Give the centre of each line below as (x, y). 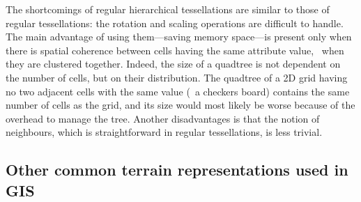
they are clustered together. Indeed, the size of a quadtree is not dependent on (173, 64)
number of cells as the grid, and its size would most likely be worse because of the (180, 105)
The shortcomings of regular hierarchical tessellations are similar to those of (168, 9)
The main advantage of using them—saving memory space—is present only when (179, 37)
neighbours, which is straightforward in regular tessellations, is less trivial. (164, 132)
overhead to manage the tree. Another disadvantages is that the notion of (163, 118)
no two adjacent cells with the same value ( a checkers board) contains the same (178, 91)
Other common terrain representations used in (177, 170)
